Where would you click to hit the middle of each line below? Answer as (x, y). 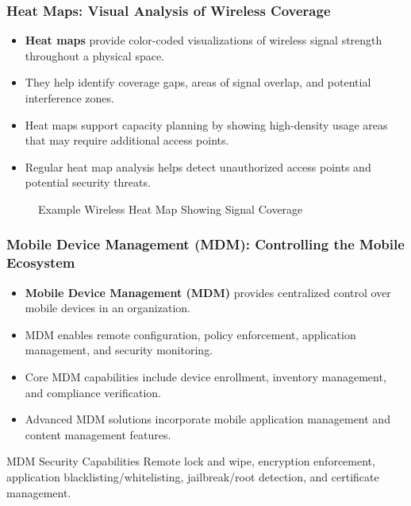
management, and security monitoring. (119, 350)
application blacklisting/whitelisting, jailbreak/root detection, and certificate (193, 477)
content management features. (98, 434)
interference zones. (69, 98)
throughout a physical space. (95, 55)
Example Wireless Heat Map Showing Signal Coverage (171, 209)
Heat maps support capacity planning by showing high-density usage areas (206, 124)
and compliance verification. (93, 392)
